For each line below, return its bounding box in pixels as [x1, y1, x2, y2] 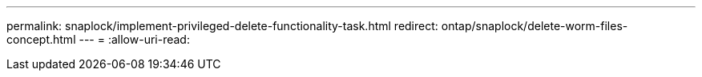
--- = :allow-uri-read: [79, 33, 190, 46]
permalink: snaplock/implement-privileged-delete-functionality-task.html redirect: [6, 19, 438, 33]
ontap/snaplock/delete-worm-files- [441, 19, 628, 33]
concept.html [6, 33, 76, 46]
